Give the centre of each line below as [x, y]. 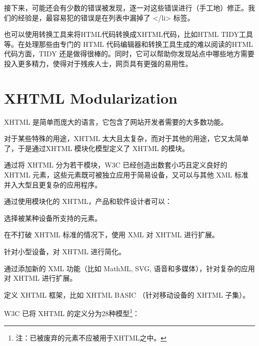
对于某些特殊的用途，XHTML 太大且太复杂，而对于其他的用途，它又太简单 [127, 138]
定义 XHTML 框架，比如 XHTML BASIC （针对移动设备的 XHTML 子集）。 [127, 294]
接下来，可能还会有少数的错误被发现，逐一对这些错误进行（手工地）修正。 [126, 7]
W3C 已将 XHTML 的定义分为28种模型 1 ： [72, 313]
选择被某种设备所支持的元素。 [53, 218]
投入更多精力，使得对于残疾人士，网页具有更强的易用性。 [98, 63]
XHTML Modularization [91, 97]
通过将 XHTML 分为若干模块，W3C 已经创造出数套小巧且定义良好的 [116, 165]
